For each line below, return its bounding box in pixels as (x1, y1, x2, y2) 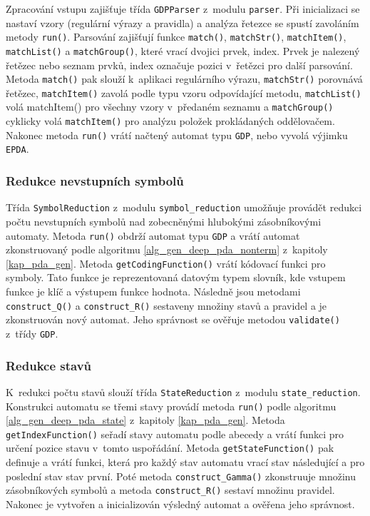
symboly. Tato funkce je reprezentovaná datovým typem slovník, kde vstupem (6, 270, 346, 285)
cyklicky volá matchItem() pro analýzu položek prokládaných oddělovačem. (6, 113, 335, 128)
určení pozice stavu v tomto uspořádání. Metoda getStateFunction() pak (6, 440, 334, 455)
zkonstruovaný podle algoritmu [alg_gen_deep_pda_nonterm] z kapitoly (6, 242, 328, 257)
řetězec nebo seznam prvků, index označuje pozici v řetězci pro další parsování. (6, 57, 353, 72)
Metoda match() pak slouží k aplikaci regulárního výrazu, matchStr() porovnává (6, 71, 363, 86)
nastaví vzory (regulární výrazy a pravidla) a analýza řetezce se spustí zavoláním (6, 15, 359, 30)
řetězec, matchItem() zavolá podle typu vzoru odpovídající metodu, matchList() (6, 85, 361, 100)
